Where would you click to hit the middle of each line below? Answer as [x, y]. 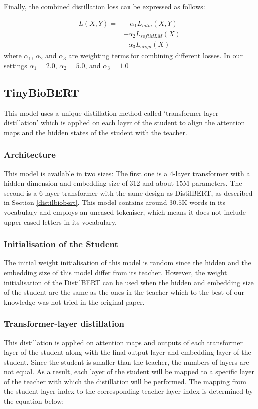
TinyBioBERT [42, 92]
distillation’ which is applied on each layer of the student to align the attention [125, 123]
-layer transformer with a [211, 173]
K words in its [203, 202]
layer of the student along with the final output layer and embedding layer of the [128, 352]
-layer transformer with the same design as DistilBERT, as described [147, 192]
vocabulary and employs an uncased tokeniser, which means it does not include [125, 212]
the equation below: [34, 401]
